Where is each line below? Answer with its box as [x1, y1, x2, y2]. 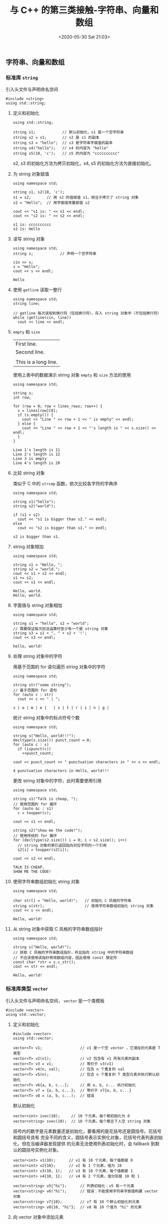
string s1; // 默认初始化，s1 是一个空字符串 [12, 130, 124, 135]
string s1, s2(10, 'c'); [12, 190, 65, 195]
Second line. [15, 349, 45, 356]
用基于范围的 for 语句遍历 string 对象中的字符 [12, 664, 106, 670]
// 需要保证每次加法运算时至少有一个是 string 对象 [12, 626, 109, 632]
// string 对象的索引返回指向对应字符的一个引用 [17, 843, 107, 848]
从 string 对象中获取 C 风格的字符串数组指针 [12, 926, 103, 932]
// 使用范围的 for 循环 [12, 802, 57, 807]
